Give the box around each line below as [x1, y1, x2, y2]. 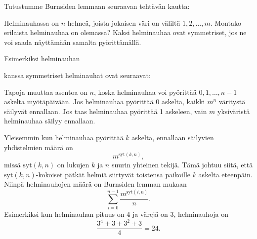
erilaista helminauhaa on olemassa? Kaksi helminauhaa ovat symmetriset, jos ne [4, 27, 247, 38]
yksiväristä [217, 106, 250, 116]
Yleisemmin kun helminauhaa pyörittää [4, 132, 124, 142]
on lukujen [57, 159, 89, 170]
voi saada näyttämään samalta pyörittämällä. [4, 37, 141, 47]
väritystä [218, 96, 246, 107]
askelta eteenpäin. [198, 169, 253, 179]
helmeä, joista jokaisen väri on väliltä [67, 17, 180, 28]
